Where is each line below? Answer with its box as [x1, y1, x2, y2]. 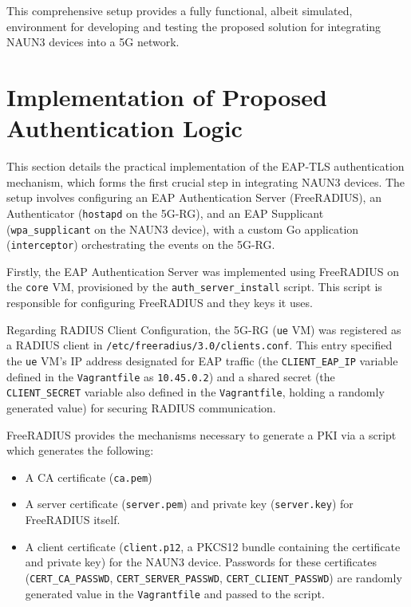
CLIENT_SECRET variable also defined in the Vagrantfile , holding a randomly [6, 384, 385, 400]
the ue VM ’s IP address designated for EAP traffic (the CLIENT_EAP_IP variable [6, 353, 398, 369]
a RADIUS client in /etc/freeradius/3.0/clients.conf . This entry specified [6, 337, 393, 353]
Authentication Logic [6, 112, 243, 144]
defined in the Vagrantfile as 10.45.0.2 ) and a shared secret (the [6, 368, 335, 384]
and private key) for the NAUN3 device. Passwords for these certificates [25, 554, 377, 570]
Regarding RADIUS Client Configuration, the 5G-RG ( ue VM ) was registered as [6, 321, 401, 337]
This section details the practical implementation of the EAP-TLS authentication [6, 158, 405, 175]
